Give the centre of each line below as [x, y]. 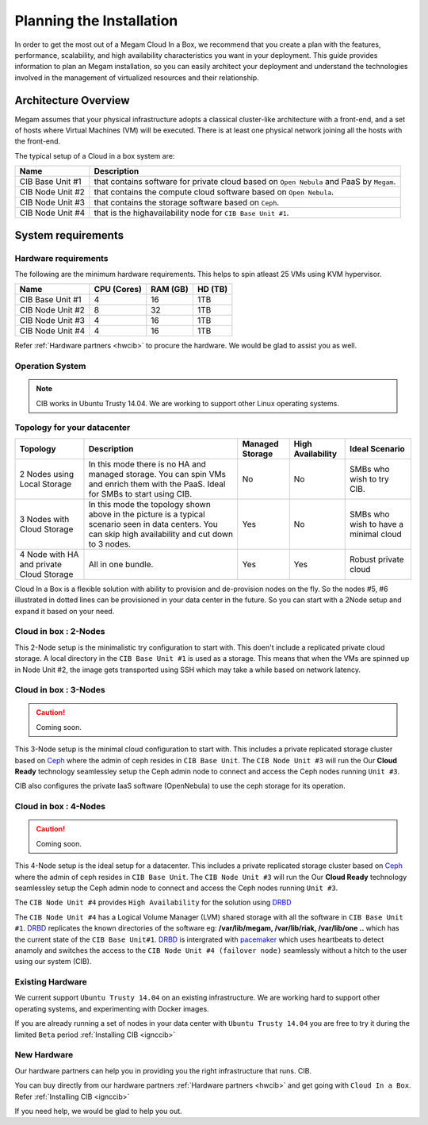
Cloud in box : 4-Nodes [60, 807]
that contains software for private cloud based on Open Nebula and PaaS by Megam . [245, 182]
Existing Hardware [51, 982]
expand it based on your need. [65, 611]
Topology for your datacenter [73, 428]
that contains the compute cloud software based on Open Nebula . [214, 192]
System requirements [69, 235]
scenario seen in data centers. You [153, 524]
